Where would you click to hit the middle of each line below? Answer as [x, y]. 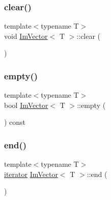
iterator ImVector [31, 174]
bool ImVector [26, 105]
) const [15, 122]
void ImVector [26, 36]
